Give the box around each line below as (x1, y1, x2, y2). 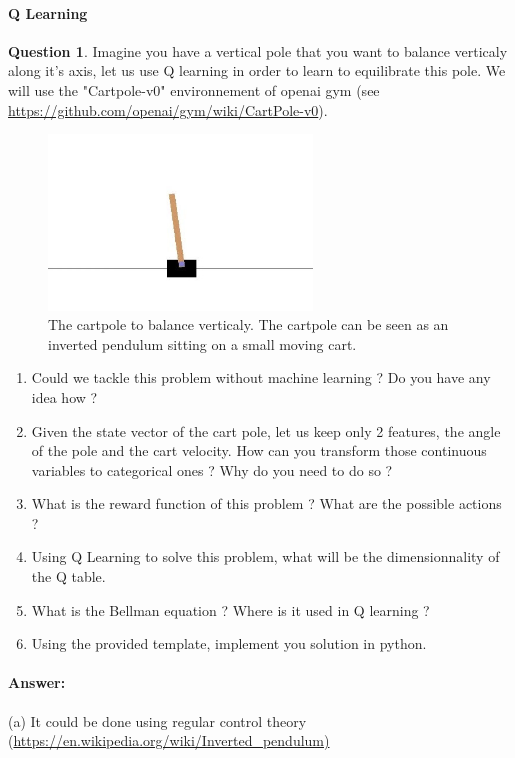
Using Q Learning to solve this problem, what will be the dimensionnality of (31, 546, 500, 567)
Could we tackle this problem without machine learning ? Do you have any (31, 367, 491, 388)
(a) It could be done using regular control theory (8, 710, 307, 731)
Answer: (8, 672, 66, 693)
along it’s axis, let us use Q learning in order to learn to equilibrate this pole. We (8, 60, 506, 81)
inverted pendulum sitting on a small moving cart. (48, 333, 357, 354)
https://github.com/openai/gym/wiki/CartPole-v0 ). (8, 99, 328, 120)
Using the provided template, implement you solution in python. (31, 633, 427, 654)
